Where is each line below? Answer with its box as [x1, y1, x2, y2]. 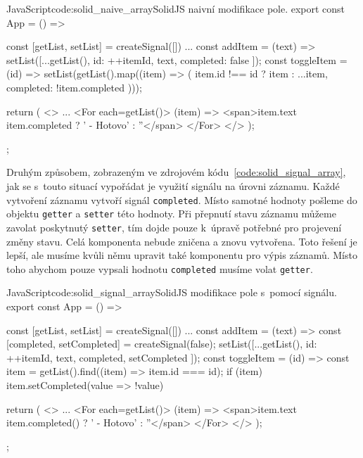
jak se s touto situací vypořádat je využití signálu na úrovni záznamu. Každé [6, 178, 340, 193]
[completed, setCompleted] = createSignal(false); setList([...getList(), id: [6, 336, 317, 351]
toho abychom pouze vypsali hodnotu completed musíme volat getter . [6, 261, 313, 276]
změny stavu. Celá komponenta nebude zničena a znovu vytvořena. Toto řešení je [6, 234, 357, 248]
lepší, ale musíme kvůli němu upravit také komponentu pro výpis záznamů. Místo [6, 248, 357, 262]
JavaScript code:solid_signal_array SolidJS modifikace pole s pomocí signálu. [6, 285, 337, 300]
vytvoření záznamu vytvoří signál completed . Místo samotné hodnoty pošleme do [6, 192, 357, 207]
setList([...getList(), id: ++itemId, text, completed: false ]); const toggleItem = [6, 52, 348, 67]
